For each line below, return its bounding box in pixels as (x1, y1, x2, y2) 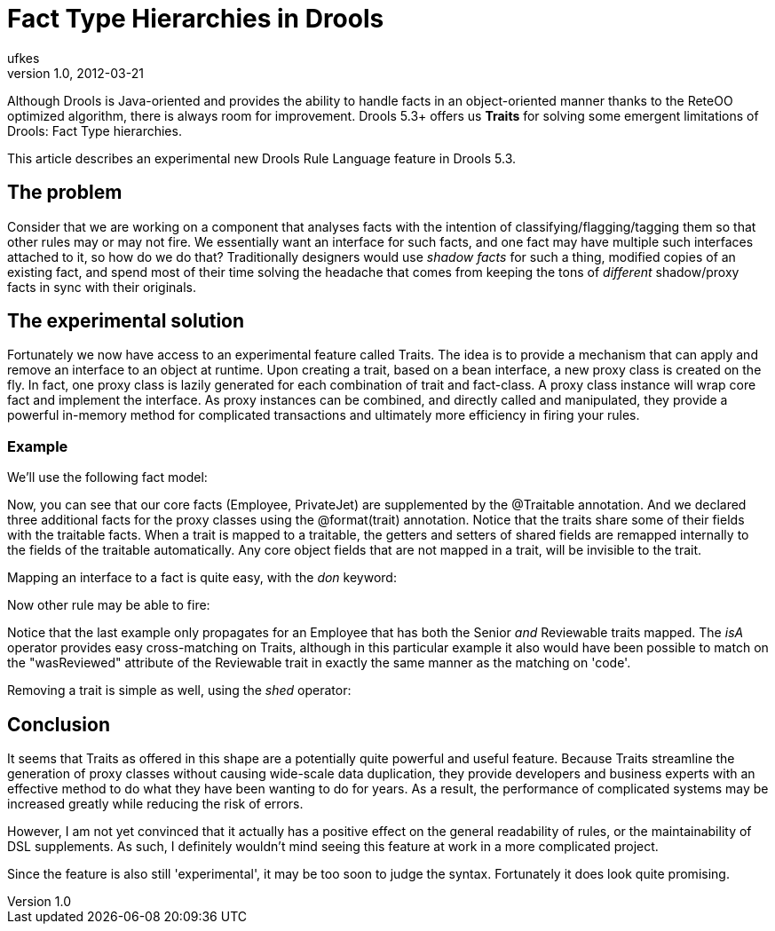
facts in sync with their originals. (7, 279, 197, 295)
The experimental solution (7, 310, 245, 333)
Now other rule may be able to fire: (7, 597, 210, 613)
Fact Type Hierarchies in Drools (7, 4, 384, 34)
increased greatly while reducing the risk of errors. (7, 796, 304, 812)
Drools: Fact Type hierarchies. (7, 122, 182, 138)
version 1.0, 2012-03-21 (7, 65, 144, 81)
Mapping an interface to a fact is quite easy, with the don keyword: (7, 570, 397, 586)
